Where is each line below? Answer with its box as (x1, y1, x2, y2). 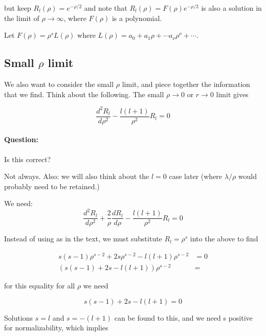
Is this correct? (4, 153, 51, 164)
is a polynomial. (112, 12, 162, 23)
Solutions (4, 312, 33, 323)
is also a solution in (201, 3, 262, 13)
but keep (4, 3, 31, 13)
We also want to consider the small (4, 78, 114, 89)
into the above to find (190, 233, 258, 244)
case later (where (169, 171, 223, 182)
